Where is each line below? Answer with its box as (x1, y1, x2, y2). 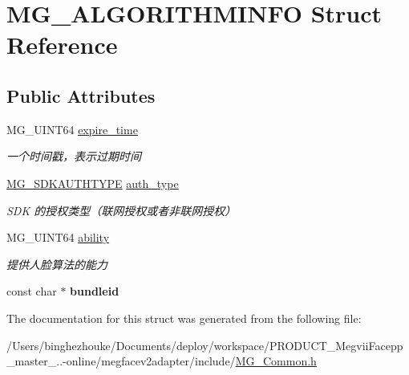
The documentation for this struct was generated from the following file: (6, 309, 362, 326)
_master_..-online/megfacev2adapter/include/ (6, 353, 236, 369)
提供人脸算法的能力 (6, 255, 107, 272)
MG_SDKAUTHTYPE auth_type (6, 174, 179, 191)
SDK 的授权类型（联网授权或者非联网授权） (6, 202, 237, 218)
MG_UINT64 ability (6, 229, 110, 246)
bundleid (70, 283, 119, 300)
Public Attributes (6, 83, 156, 108)
